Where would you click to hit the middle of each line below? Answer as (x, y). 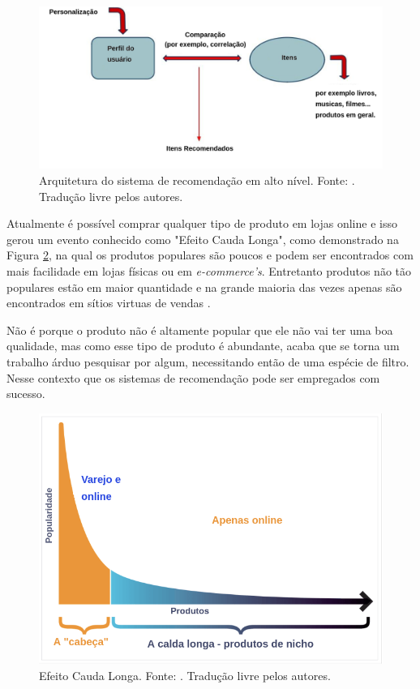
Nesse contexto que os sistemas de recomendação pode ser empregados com (193, 377)
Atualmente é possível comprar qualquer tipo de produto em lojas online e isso (202, 223)
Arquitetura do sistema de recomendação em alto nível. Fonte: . (197, 180)
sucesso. (26, 394)
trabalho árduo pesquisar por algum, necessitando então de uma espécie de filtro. (208, 361)
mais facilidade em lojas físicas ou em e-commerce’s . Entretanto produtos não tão (209, 270)
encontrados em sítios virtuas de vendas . (109, 303)
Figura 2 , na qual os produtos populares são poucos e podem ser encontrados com (210, 255)
